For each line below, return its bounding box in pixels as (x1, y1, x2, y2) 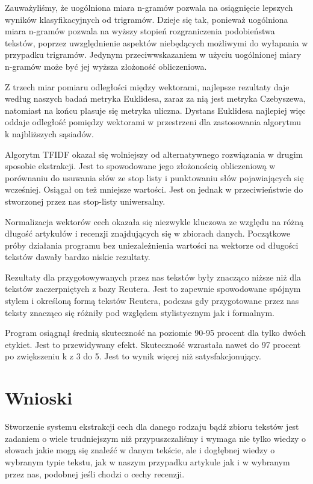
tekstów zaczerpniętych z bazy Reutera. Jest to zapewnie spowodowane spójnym (5, 282, 301, 295)
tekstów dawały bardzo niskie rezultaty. (5, 250, 150, 263)
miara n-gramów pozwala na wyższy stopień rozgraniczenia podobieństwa (5, 25, 275, 37)
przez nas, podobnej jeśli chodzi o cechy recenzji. (5, 467, 185, 480)
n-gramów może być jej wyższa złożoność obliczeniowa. (5, 60, 207, 72)
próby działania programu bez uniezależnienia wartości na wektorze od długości (5, 238, 299, 251)
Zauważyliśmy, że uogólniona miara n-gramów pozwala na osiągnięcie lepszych (5, 1, 293, 13)
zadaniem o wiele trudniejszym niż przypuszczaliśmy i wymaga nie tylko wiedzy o (5, 432, 306, 444)
